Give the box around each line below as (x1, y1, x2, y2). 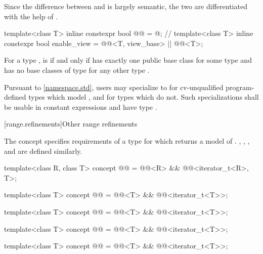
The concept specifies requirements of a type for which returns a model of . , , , (4, 135, 250, 146)
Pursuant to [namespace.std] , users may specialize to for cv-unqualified (4, 81, 224, 92)
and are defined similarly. (4, 145, 82, 156)
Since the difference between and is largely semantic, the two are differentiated (4, 1, 247, 11)
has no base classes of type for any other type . (4, 64, 150, 75)
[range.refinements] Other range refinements (4, 118, 138, 129)
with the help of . (4, 11, 58, 21)
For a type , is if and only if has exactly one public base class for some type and (4, 55, 252, 65)
